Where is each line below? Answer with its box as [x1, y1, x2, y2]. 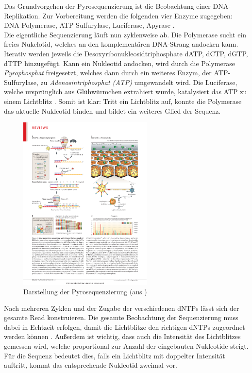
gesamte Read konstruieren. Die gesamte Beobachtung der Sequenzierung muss [4, 312, 238, 322]
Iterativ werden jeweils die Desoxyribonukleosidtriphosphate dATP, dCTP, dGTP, [4, 48, 248, 58]
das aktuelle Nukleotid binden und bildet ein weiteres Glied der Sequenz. [4, 105, 221, 116]
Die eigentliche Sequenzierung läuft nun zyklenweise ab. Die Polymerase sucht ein [4, 29, 247, 39]
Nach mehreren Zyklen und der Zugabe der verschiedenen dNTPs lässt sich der [4, 303, 239, 313]
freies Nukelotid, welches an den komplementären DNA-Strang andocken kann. [4, 39, 238, 49]
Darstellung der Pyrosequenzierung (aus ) [23, 287, 147, 297]
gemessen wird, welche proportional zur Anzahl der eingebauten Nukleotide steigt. [4, 341, 249, 351]
